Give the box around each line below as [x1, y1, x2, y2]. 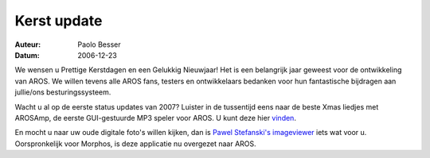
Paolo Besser [77, 40, 121, 49]
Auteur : [14, 40, 41, 49]
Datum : [14, 50, 40, 60]
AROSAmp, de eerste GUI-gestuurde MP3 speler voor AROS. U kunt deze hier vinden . [14, 113, 296, 122]
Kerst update [14, 12, 103, 29]
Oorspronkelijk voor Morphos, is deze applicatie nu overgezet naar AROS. [14, 139, 256, 148]
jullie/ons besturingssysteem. [14, 87, 111, 97]
